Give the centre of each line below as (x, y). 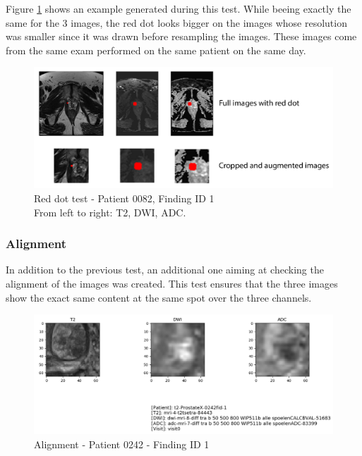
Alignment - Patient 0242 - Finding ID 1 (122, 444)
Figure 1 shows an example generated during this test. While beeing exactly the (179, 8)
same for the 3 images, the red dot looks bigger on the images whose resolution (176, 22)
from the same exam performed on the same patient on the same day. (156, 50)
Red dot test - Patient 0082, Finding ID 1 (124, 198)
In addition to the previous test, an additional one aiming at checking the (165, 270)
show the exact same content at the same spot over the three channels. (159, 297)
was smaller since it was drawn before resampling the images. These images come (181, 36)
